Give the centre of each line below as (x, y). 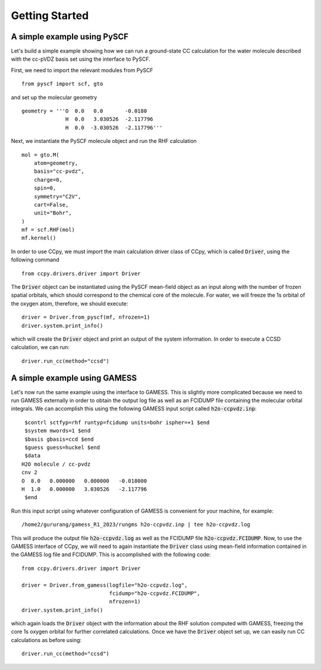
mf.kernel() (39, 238)
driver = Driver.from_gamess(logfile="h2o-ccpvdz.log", (105, 585)
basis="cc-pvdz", (59, 172)
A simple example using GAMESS (74, 378)
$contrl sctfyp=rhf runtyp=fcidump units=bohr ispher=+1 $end (117, 422)
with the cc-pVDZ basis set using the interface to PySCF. (81, 59)
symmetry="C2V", (57, 196)
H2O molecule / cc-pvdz (56, 464)
